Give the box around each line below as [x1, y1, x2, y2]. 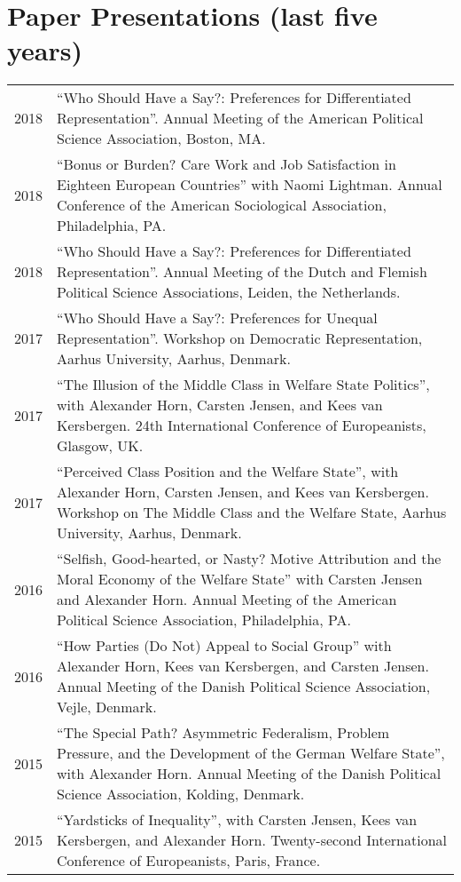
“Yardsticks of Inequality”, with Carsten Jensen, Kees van [57, 809, 418, 830]
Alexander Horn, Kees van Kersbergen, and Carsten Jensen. [57, 656, 429, 677]
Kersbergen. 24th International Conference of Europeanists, [57, 415, 426, 436]
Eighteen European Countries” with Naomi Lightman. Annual [57, 174, 442, 195]
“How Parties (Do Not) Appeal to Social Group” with [57, 635, 392, 656]
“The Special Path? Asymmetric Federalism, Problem [57, 722, 390, 743]
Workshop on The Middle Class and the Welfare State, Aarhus [57, 502, 447, 523]
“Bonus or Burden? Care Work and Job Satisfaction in [57, 154, 396, 175]
